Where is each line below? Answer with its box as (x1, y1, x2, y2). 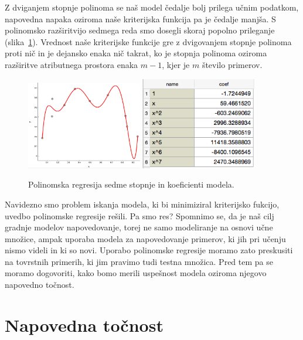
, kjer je (162, 58, 190, 70)
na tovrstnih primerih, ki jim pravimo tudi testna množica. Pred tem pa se (5, 255, 273, 267)
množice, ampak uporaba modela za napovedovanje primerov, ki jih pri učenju (5, 232, 286, 244)
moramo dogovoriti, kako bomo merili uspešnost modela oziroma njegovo (5, 267, 267, 279)
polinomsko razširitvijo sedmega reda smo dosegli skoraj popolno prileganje (5, 24, 275, 36)
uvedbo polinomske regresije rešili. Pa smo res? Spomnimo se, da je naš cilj (5, 209, 274, 222)
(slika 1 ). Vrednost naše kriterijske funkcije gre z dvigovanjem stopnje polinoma (5, 35, 292, 47)
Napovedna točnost (5, 312, 164, 336)
